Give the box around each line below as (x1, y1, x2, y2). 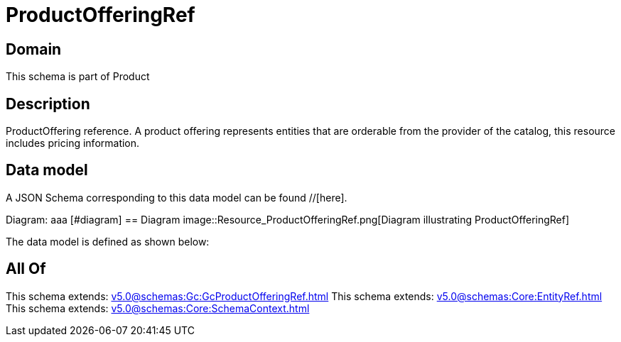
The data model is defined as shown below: (6, 235, 210, 248)
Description (6, 94, 90, 113)
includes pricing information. (6, 137, 140, 150)
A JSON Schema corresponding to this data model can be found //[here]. (6, 191, 347, 204)
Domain (6, 40, 62, 58)
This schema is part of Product (6, 70, 150, 83)
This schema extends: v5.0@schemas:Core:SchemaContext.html (6, 302, 310, 314)
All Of (6, 260, 46, 278)
